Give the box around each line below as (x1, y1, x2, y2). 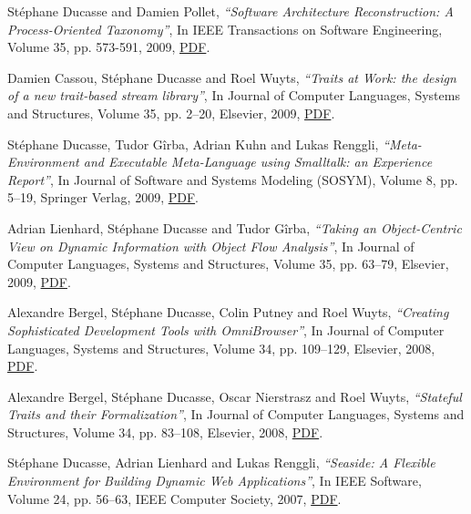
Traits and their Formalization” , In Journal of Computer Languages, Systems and (7, 405, 465, 424)
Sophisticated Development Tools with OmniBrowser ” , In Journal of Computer (7, 320, 445, 339)
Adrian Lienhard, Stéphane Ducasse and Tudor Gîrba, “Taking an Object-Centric (7, 218, 462, 237)
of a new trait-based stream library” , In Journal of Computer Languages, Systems (7, 86, 460, 105)
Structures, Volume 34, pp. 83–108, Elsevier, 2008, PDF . (7, 422, 323, 441)
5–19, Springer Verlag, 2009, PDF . (7, 188, 199, 207)
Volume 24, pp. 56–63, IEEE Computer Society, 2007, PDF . (7, 488, 342, 508)
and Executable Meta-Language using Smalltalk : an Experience (83, 152, 433, 171)
